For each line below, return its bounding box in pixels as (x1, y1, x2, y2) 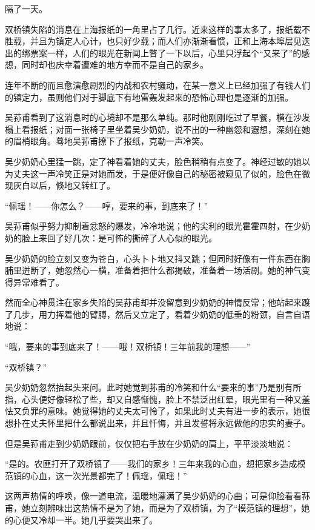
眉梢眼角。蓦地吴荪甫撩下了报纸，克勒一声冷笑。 (13, 135, 208, 147)
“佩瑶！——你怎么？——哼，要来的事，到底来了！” (5, 199, 208, 212)
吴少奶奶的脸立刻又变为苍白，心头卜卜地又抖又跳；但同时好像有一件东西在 (5, 252, 302, 264)
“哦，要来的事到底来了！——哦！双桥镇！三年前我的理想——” (5, 340, 251, 353)
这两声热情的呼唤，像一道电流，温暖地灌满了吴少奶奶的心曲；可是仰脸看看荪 (5, 489, 310, 502)
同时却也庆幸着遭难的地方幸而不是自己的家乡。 (21, 58, 208, 71)
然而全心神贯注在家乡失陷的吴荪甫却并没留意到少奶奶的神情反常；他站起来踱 (5, 296, 310, 309)
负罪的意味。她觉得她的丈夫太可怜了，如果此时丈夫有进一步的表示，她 (21, 404, 302, 417)
